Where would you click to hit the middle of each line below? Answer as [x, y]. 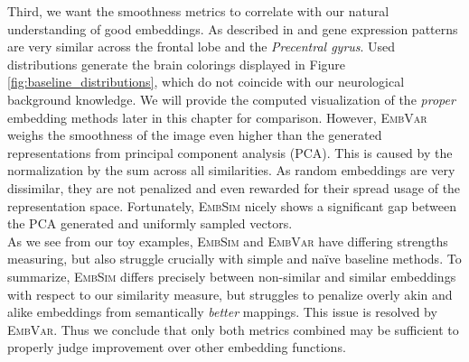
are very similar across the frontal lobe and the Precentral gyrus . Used [202, 46]
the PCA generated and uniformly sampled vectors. [150, 223]
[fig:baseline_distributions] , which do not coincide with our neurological [206, 82]
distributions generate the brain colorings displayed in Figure [177, 64]
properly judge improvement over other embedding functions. [177, 347]
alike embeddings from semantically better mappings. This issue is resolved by [222, 312]
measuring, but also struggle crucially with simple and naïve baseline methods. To [234, 259]
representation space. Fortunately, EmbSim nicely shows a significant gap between [232, 205]
